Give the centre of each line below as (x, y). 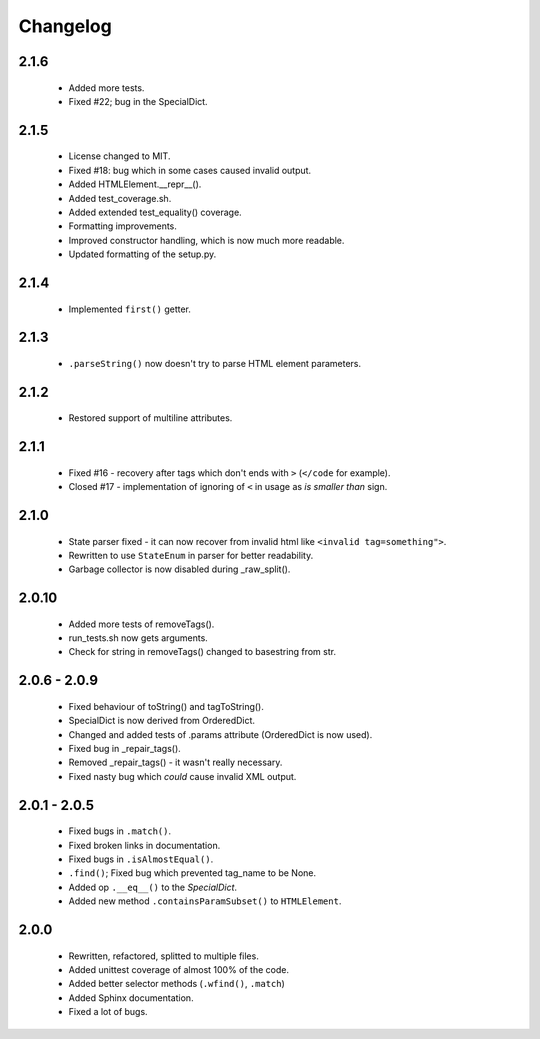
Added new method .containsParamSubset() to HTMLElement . (205, 901)
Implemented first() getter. (130, 309)
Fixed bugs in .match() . (120, 831)
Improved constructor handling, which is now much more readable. (206, 240)
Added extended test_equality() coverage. (155, 212)
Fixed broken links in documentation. (144, 845)
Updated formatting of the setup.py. (142, 254)
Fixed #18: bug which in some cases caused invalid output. (190, 170)
